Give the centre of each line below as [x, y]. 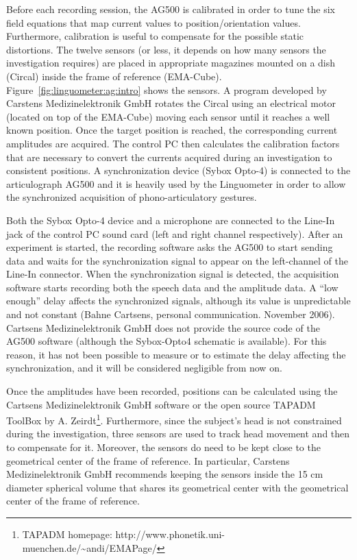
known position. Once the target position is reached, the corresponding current [172, 130]
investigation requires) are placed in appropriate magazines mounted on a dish [171, 63]
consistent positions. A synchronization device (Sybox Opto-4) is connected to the [178, 170]
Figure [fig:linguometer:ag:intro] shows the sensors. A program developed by [167, 89]
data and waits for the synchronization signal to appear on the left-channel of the [177, 260]
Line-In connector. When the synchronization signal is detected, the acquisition [173, 274]
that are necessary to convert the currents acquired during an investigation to [169, 157]
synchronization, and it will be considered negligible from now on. [144, 368]
